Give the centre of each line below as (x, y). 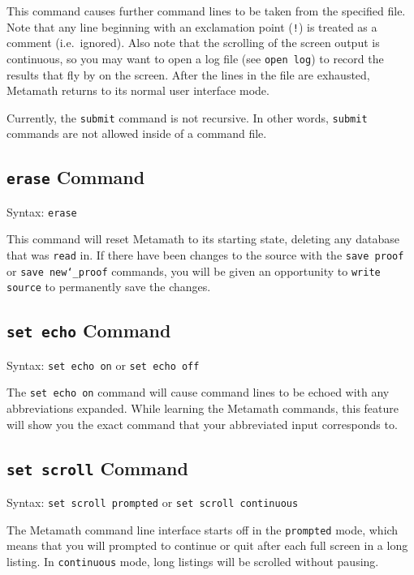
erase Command (76, 177)
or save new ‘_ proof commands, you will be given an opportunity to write (194, 270)
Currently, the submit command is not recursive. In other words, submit (187, 117)
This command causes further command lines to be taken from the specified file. (206, 11)
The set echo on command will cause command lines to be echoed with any (198, 392)
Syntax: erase (42, 211)
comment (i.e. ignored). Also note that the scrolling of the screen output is (193, 43)
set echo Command (89, 330)
